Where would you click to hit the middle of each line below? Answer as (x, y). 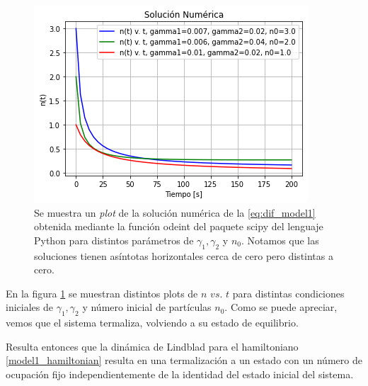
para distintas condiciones (288, 293)
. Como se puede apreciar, (281, 307)
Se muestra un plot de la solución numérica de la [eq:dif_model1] (175, 212)
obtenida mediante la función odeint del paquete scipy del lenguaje (179, 226)
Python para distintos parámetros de (114, 240)
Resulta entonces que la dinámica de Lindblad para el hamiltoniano (152, 346)
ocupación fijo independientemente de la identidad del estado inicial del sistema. (180, 374)
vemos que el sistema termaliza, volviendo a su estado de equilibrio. (152, 323)
